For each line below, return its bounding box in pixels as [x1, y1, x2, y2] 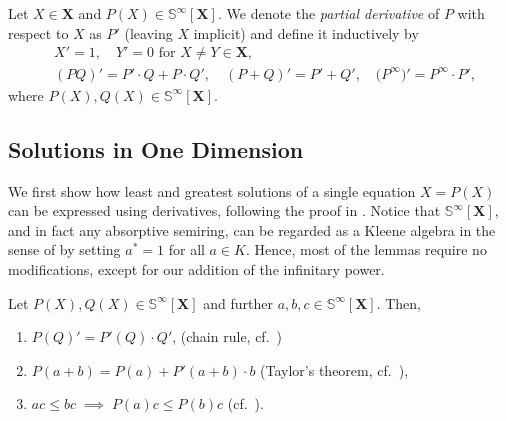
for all [168, 239, 205, 260]
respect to [8, 22, 69, 43]
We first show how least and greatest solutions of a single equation [8, 180, 416, 201]
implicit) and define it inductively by [193, 22, 419, 43]
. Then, [376, 292, 421, 313]
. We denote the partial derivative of [217, 3, 440, 23]
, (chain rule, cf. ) [172, 326, 282, 347]
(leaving [124, 22, 173, 43]
